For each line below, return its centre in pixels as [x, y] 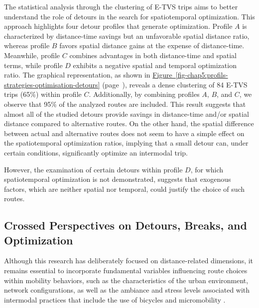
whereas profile [27, 45]
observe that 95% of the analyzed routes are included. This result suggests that [125, 104]
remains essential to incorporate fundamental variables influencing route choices [126, 270]
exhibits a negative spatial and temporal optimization [155, 65]
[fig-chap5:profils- [202, 75]
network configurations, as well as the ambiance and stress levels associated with [127, 290]
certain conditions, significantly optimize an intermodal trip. [96, 152]
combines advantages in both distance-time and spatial [153, 55]
